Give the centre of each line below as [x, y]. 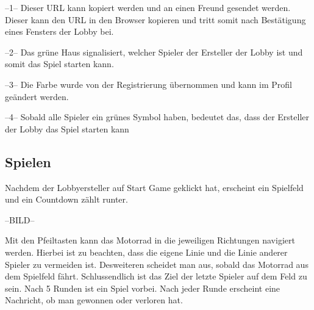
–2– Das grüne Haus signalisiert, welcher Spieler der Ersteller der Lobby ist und [154, 52]
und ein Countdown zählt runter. [66, 199]
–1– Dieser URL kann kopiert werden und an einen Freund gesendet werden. [148, 7]
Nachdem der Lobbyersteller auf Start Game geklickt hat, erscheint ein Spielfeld [154, 187]
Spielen [28, 161]
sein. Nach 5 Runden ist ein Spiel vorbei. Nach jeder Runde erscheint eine [143, 288]
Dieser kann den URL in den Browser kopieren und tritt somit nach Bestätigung [155, 19]
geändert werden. [37, 96]
